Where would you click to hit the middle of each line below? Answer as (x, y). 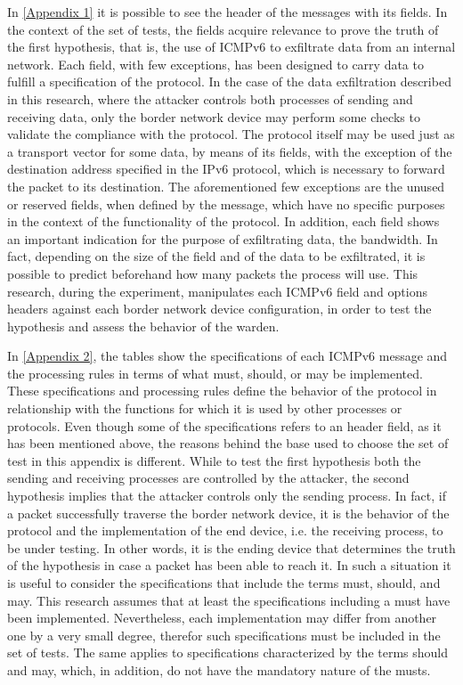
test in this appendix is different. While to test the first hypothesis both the (214, 460)
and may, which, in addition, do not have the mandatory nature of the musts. (219, 669)
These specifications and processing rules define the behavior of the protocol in (222, 391)
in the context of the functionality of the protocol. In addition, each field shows (223, 221)
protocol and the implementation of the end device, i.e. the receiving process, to (225, 530)
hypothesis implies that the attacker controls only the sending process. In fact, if (227, 496)
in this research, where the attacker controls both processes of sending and (210, 98)
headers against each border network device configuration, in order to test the (219, 309)
